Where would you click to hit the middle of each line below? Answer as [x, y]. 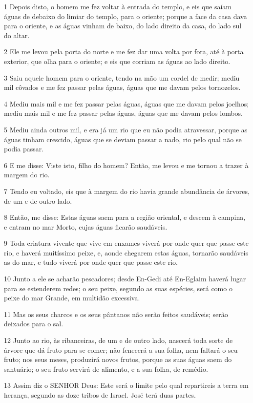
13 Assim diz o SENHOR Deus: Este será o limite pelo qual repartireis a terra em [126, 385]
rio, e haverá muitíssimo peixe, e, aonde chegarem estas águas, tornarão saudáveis [126, 252]
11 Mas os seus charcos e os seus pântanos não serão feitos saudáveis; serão [116, 314]
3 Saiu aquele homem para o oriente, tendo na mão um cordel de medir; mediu [122, 77]
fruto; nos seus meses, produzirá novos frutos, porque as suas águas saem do [118, 359]
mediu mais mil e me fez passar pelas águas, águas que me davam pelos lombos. [124, 113]
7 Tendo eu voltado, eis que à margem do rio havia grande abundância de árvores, [127, 191]
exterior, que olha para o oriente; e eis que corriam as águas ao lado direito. [117, 61]
